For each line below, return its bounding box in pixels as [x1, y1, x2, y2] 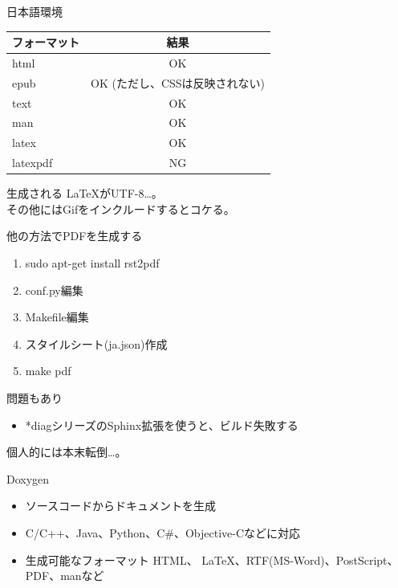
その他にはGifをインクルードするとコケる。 [6, 200, 235, 217]
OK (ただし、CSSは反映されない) [91, 74, 266, 91]
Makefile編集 [25, 308, 89, 325]
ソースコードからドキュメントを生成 [25, 497, 217, 514]
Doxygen [6, 470, 50, 487]
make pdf [25, 362, 71, 379]
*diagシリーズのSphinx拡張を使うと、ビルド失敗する [25, 416, 298, 433]
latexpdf [12, 154, 53, 171]
